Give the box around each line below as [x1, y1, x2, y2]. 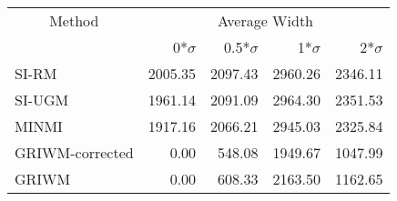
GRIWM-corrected [15, 142, 134, 163]
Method [49, 10, 99, 31]
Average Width [218, 10, 314, 31]
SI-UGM [15, 89, 69, 110]
